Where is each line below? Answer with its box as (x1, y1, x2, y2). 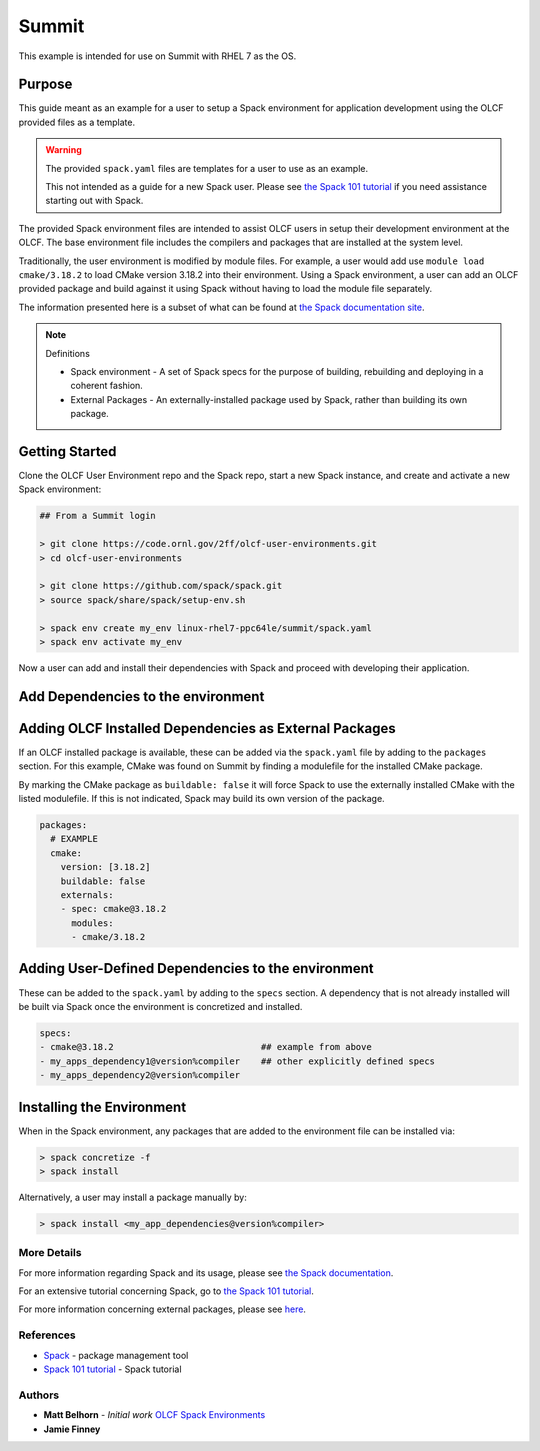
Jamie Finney (43, 1423, 101, 1435)
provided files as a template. (18, 116, 136, 128)
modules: (71, 917, 114, 929)
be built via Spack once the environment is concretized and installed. (18, 1000, 303, 1012)
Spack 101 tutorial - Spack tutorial (43, 1363, 182, 1375)
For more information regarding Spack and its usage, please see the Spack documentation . (18, 1266, 394, 1279)
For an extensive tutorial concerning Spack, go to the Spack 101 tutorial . (18, 1285, 314, 1297)
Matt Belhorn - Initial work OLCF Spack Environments (43, 1409, 266, 1421)
